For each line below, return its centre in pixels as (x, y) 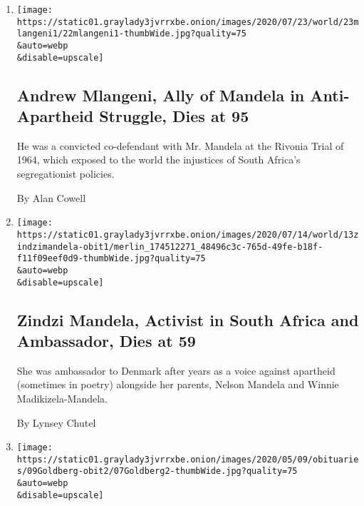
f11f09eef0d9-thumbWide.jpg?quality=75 (111, 259)
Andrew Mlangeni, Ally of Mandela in (161, 95)
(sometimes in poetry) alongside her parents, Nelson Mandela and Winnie (178, 384)
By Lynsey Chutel (56, 422)
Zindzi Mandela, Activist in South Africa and (188, 319)
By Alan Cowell (51, 197)
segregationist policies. (66, 174)
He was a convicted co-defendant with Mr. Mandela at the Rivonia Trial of (180, 145)
